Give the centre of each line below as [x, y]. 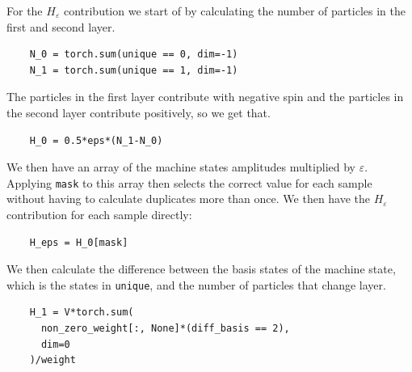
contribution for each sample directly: [99, 214]
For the [25, 11]
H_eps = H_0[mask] [79, 242]
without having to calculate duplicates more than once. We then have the [189, 199]
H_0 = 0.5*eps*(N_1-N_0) [96, 140]
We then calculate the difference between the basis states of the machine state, [201, 269]
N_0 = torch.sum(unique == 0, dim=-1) [134, 55]
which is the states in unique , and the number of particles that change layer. [196, 284]
